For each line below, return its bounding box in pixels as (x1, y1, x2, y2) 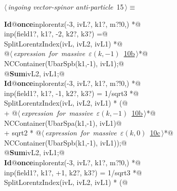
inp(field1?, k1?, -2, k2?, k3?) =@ (4, 28, 108, 39)
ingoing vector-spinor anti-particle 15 (8, 2, 124, 12)
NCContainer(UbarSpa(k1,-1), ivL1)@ (4, 117, 122, 128)
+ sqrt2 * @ (4, 127, 41, 138)
